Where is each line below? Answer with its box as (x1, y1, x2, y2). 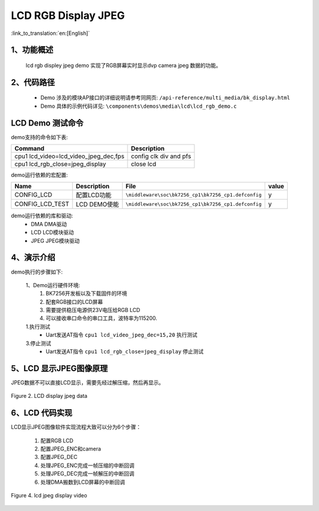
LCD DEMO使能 (76, 200, 119, 208)
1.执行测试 (25, 323, 50, 330)
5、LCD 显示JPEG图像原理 (11, 363, 108, 373)
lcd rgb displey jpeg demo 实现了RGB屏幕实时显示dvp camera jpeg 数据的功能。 (25, 62, 222, 69)
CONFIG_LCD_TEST (14, 200, 70, 208)
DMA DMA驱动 (31, 220, 67, 227)
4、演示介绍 (11, 252, 56, 263)
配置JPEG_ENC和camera (40, 445, 102, 452)
